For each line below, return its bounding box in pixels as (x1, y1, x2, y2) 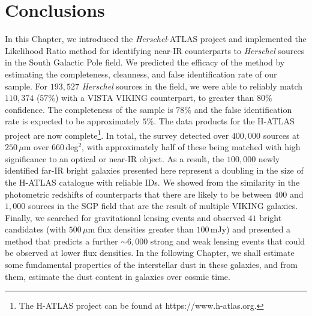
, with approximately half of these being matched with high (82, 141, 301, 153)
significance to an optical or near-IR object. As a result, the (5, 152, 224, 165)
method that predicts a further (5, 234, 118, 247)
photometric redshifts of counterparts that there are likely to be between (5, 187, 272, 200)
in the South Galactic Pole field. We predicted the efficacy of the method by (5, 56, 285, 68)
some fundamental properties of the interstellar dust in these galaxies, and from (5, 258, 298, 271)
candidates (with (5, 223, 66, 235)
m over (23, 141, 49, 153)
